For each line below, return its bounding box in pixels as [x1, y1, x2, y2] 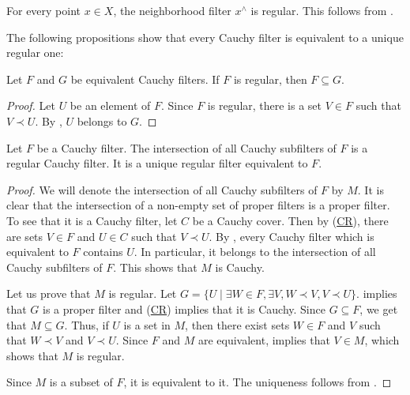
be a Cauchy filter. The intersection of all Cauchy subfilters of [36, 139, 337, 156]
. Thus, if [64, 316, 109, 333]
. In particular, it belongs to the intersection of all [134, 243, 376, 260]
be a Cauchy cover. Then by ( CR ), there [192, 212, 389, 228]
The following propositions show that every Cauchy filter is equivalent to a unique [6, 28, 404, 45]
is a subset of [49, 374, 113, 390]
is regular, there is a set [207, 97, 322, 114]
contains [83, 243, 123, 260]
